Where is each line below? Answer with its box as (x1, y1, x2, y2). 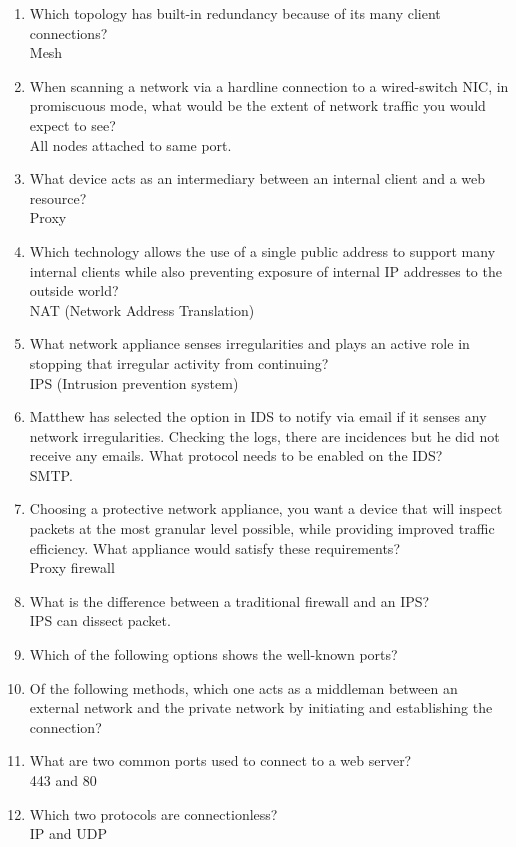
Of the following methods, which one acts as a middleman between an (29, 677, 458, 698)
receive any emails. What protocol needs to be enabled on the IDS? (29, 445, 443, 466)
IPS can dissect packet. (29, 610, 171, 631)
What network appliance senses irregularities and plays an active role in (29, 333, 470, 354)
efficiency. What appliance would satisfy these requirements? (29, 537, 400, 558)
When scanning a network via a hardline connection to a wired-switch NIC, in (29, 75, 509, 96)
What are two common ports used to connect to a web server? (29, 750, 412, 771)
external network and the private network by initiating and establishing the (29, 697, 493, 718)
